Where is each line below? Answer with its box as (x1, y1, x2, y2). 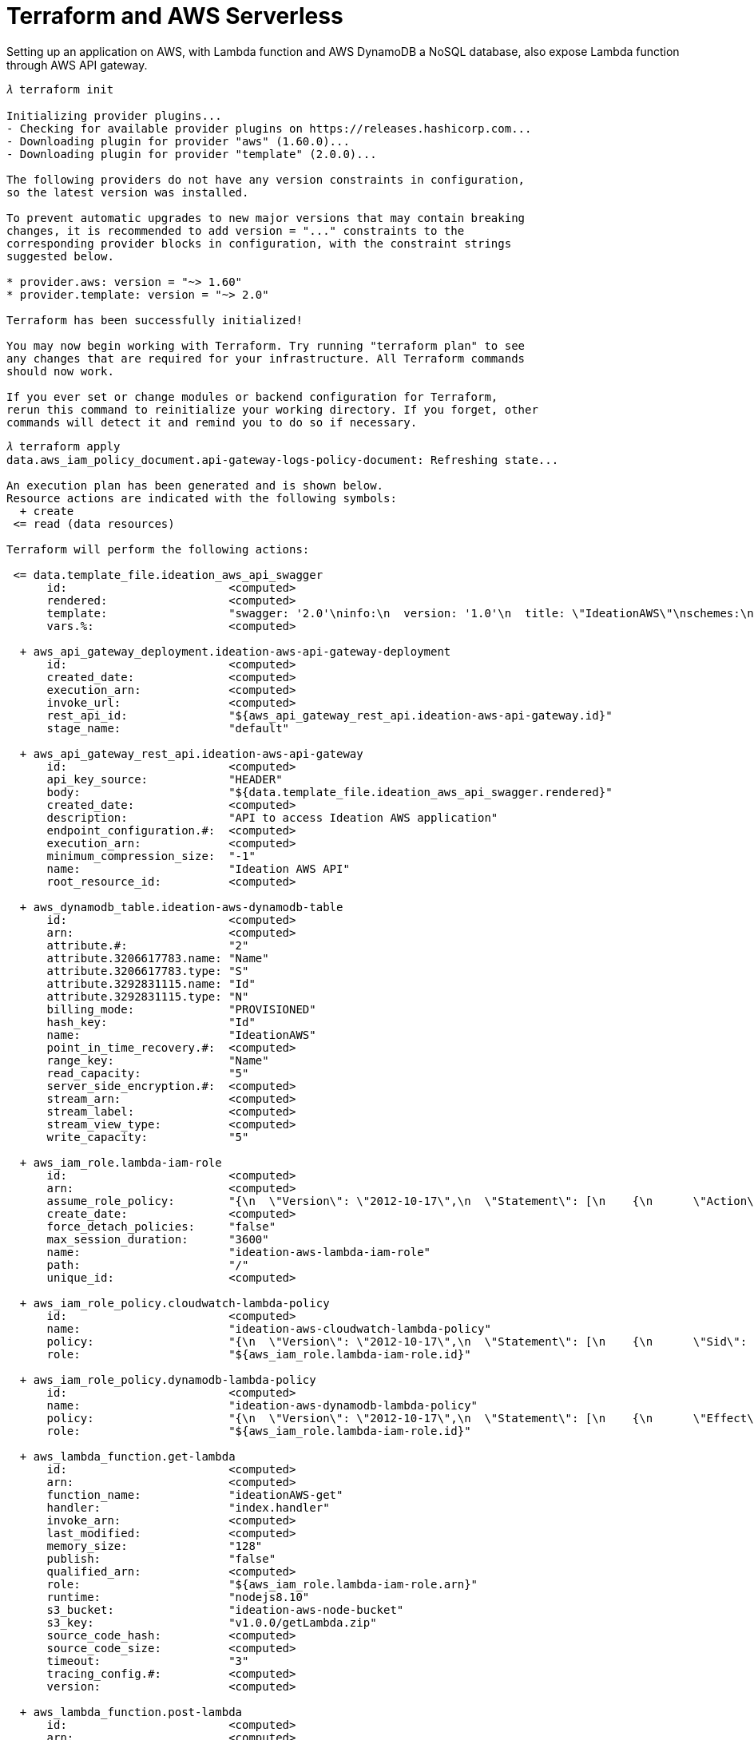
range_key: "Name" (46, 1053, 269, 1067)
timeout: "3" (46, 1654, 249, 1667)
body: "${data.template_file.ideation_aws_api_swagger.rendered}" (46, 785, 613, 799)
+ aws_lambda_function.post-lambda (19, 1705, 243, 1718)
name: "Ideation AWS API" (46, 862, 350, 875)
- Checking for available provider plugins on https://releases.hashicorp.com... (6, 121, 532, 135)
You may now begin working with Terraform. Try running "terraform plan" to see (6, 339, 526, 352)
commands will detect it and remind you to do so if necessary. (6, 415, 418, 429)
